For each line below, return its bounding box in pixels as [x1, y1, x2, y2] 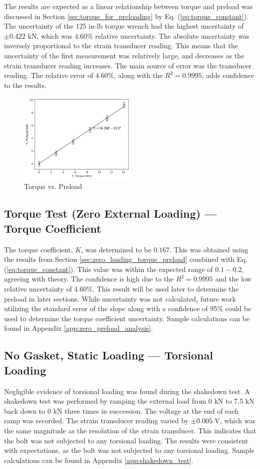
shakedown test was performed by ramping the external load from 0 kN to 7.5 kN [4, 396, 254, 406]
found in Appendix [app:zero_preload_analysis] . [4, 323, 153, 333]
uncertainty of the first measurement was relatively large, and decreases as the [4, 50, 244, 60]
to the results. [4, 79, 47, 90]
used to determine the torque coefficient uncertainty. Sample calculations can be [4, 313, 250, 323]
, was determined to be [81, 244, 151, 254]
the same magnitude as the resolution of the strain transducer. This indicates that [4, 425, 256, 435]
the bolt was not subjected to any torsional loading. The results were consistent [4, 435, 248, 445]
